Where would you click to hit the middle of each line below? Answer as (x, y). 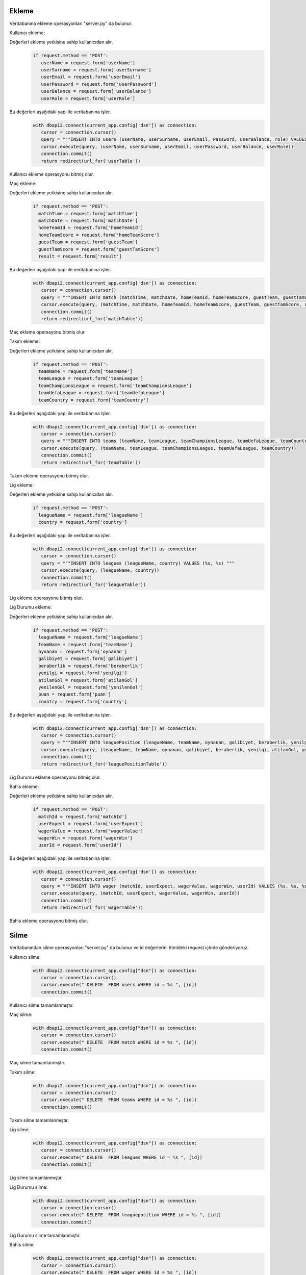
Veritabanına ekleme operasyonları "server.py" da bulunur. (71, 23)
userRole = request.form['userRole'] (88, 98)
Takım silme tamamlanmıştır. (39, 1120)
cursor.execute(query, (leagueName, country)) (100, 570)
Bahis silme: (22, 1245)
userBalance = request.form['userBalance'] (96, 91)
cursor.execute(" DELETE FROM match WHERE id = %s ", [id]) (119, 1042)
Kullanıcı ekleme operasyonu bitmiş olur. (52, 174)
